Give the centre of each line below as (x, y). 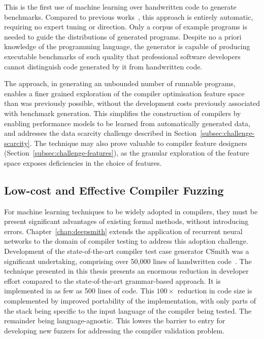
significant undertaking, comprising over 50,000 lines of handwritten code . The (128, 261)
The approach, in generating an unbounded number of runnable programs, (120, 83)
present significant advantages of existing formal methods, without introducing (126, 221)
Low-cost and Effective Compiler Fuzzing (114, 190)
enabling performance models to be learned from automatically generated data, (127, 123)
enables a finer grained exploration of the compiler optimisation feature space (124, 93)
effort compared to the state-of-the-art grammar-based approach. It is (112, 280)
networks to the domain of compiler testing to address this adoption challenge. (126, 241)
